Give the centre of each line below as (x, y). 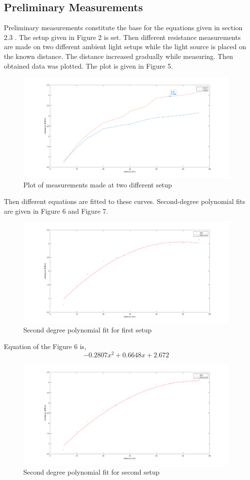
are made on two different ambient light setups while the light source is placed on (125, 46)
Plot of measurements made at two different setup (98, 185)
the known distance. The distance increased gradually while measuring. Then (119, 56)
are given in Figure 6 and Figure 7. (56, 211)
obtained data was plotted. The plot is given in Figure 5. (89, 65)
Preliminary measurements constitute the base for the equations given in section (123, 28)
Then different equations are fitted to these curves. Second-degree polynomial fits (125, 201)
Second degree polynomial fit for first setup (88, 330)
